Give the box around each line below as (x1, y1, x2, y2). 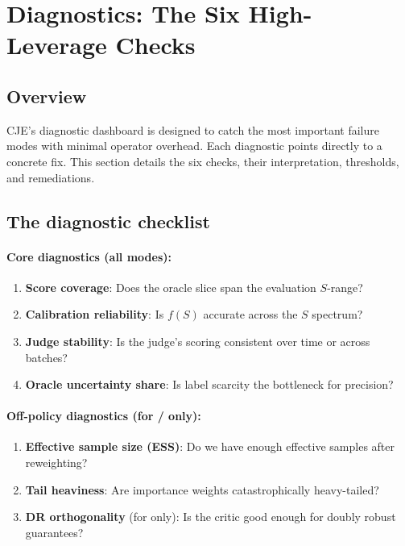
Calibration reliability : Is (25, 306, 164, 323)
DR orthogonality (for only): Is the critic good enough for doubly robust (25, 508, 396, 525)
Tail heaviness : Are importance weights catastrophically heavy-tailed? (25, 481, 379, 498)
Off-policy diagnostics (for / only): (6, 407, 201, 424)
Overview (6, 83, 87, 108)
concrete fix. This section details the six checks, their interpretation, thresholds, (6, 152, 399, 169)
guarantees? (25, 523, 84, 540)
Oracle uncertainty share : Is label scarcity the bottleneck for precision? (25, 376, 394, 393)
